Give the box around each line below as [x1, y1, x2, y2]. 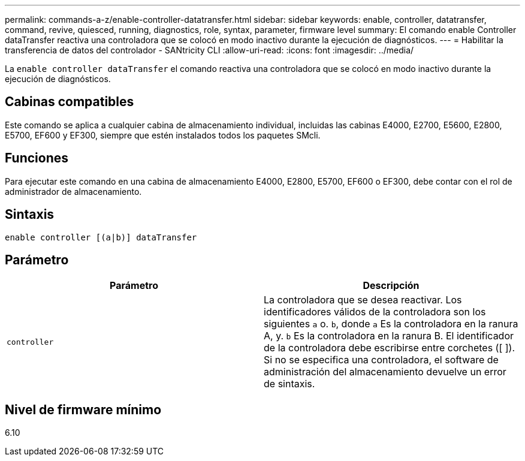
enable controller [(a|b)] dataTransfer [5, 232, 197, 242]
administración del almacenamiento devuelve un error [264, 366, 506, 378]
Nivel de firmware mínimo [5, 402, 162, 417]
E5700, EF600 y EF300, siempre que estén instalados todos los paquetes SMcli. [5, 129, 321, 140]
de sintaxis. [264, 378, 315, 390]
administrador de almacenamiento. [5, 186, 142, 197]
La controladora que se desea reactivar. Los [264, 294, 462, 306]
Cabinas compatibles [5, 94, 134, 110]
